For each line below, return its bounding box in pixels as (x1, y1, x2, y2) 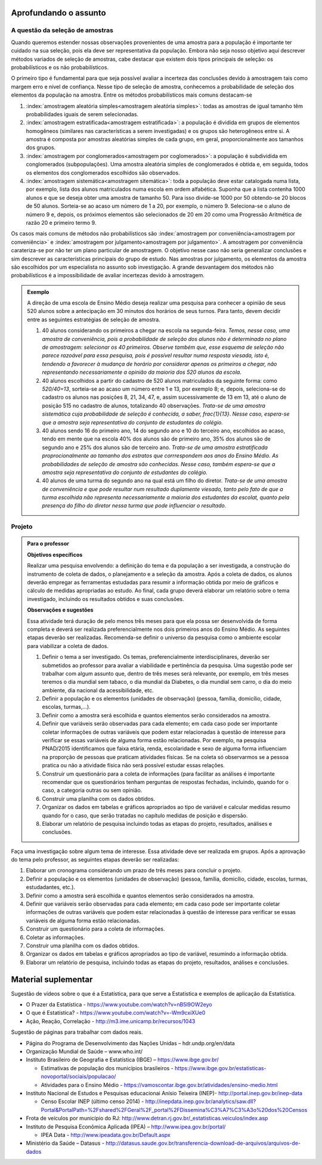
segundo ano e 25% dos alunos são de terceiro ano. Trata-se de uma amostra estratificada (42, 444, 268, 451)
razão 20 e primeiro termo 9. (26, 219, 97, 226)
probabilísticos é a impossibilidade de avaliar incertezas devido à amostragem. (11, 272, 205, 279)
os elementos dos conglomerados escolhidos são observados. (26, 169, 180, 176)
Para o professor (27, 540, 70, 547)
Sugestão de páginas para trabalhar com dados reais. (11, 1028, 143, 1036)
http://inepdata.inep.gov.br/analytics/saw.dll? (145, 1098, 256, 1105)
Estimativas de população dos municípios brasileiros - (41, 1064, 174, 1071)
